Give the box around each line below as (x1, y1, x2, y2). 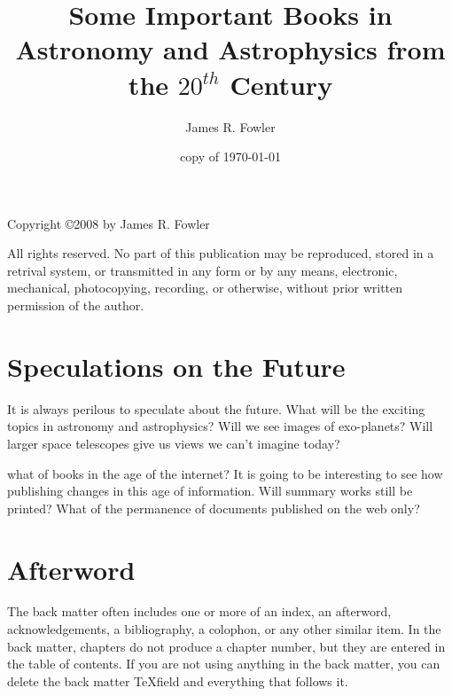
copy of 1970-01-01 (180, 147, 281, 166)
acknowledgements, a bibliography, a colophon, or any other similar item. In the (7, 620, 441, 638)
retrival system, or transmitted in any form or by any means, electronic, (7, 261, 398, 279)
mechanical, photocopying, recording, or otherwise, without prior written (7, 278, 403, 297)
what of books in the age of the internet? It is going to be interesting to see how (7, 464, 443, 482)
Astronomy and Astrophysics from (15, 31, 446, 67)
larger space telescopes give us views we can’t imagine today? (7, 434, 340, 452)
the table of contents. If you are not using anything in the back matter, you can (7, 654, 440, 673)
